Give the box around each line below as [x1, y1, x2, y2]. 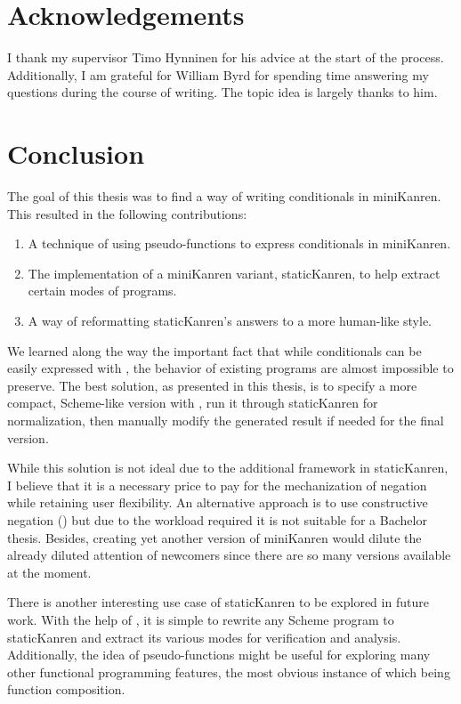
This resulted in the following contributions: [7, 204, 247, 223]
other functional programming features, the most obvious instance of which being [7, 662, 450, 681]
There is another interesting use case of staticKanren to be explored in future [7, 593, 429, 611]
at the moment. [7, 562, 92, 581]
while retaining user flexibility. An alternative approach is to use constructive [7, 493, 428, 512]
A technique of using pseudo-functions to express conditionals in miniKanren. [28, 234, 451, 253]
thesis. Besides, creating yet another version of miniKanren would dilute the [7, 528, 422, 546]
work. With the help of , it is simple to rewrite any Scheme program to [7, 610, 394, 628]
